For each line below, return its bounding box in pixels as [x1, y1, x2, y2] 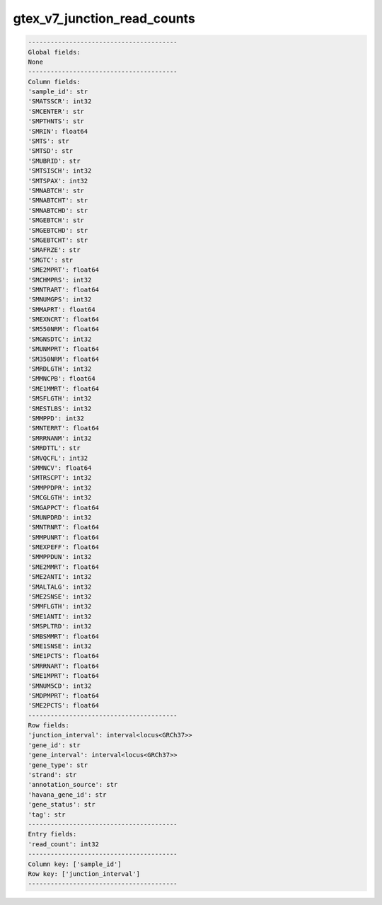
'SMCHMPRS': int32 [28, 276, 92, 284]
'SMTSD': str [28, 147, 74, 155]
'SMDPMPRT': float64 [28, 691, 99, 700]
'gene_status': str [28, 800, 95, 809]
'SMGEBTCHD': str [28, 226, 88, 234]
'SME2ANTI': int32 [28, 573, 92, 581]
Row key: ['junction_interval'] [28, 870, 141, 877]
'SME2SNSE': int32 [28, 593, 92, 601]
